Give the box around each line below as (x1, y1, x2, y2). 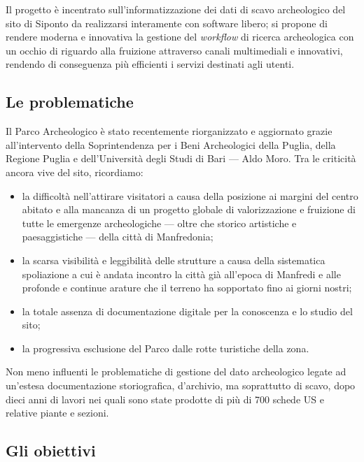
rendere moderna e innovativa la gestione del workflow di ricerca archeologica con (6, 29, 354, 44)
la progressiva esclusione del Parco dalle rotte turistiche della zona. (22, 340, 309, 355)
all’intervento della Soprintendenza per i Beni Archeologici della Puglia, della (6, 137, 336, 152)
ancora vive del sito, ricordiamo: (6, 164, 143, 179)
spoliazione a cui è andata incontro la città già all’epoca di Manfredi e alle (22, 266, 341, 281)
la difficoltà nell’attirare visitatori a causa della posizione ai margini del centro (22, 188, 358, 203)
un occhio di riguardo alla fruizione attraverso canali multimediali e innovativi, (6, 43, 343, 57)
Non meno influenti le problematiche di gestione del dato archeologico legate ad (6, 364, 346, 379)
